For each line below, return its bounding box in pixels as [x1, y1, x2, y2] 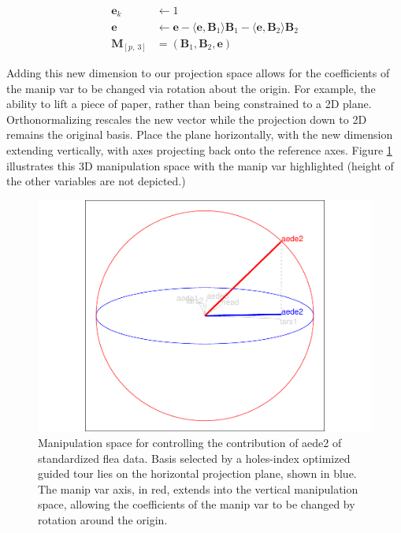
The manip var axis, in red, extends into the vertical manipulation [38, 480, 358, 497]
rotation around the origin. [38, 511, 168, 527]
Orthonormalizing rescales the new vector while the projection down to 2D [6, 110, 367, 127]
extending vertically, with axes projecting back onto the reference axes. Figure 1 [6, 142, 392, 158]
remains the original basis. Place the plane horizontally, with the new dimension [6, 126, 393, 143]
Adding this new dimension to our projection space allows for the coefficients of [6, 65, 390, 81]
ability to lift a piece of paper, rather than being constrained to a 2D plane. [6, 95, 372, 112]
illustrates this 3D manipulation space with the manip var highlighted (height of [6, 157, 394, 173]
